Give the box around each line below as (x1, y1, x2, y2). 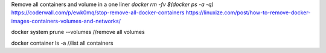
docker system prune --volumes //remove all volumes (11, 29, 145, 36)
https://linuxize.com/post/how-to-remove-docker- (185, 9, 311, 16)
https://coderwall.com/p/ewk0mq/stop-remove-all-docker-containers (11, 9, 185, 16)
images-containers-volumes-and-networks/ (11, 17, 121, 24)
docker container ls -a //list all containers (11, 39, 113, 46)
